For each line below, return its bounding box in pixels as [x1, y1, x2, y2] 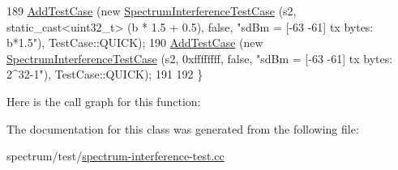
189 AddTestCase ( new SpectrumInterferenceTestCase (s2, [6, 2, 297, 19]
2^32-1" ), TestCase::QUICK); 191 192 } [6, 66, 203, 83]
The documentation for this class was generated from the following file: [6, 120, 359, 137]
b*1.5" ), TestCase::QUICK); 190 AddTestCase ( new [6, 34, 263, 51]
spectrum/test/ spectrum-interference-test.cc [6, 147, 225, 164]
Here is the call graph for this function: [6, 92, 201, 109]
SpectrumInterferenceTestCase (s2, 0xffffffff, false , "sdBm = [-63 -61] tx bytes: [6, 49, 393, 66]
